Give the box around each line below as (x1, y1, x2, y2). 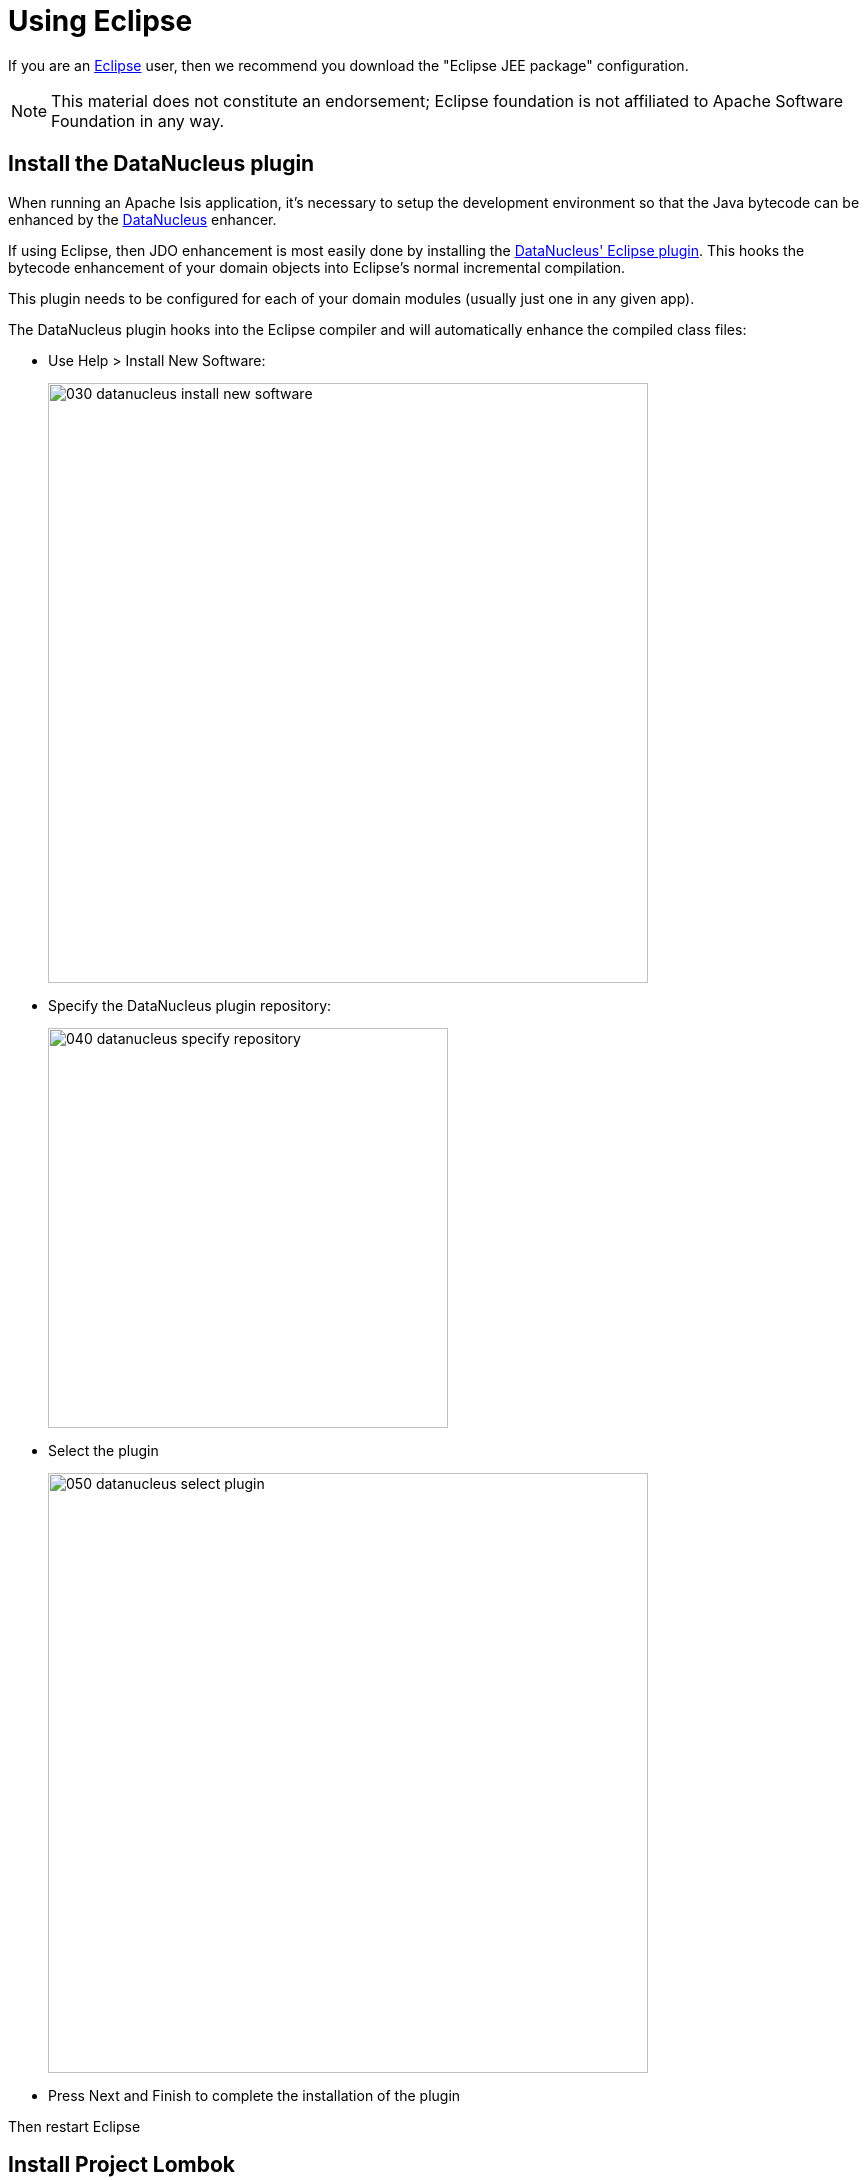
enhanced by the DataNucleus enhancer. (8, 210, 277, 228)
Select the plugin (48, 1441, 159, 1459)
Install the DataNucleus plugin (8, 151, 315, 177)
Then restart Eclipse (8, 2117, 141, 2135)
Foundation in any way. (51, 110, 225, 131)
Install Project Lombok (8, 2152, 236, 2178)
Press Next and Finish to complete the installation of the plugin (48, 2086, 461, 2104)
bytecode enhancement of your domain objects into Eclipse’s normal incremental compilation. (8, 258, 626, 276)
